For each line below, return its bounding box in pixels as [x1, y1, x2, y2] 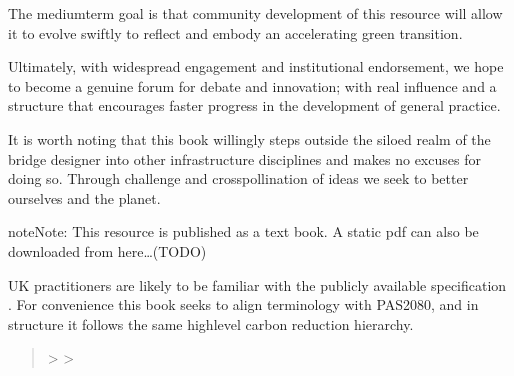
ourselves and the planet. [8, 187, 161, 208]
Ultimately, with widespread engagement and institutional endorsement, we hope [8, 56, 504, 77]
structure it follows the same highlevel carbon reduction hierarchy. [8, 313, 414, 334]
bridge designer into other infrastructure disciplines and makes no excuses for [8, 148, 481, 169]
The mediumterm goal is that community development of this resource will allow [8, 3, 503, 23]
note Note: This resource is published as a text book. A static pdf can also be [8, 221, 479, 242]
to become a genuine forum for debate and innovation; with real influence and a [8, 75, 497, 96]
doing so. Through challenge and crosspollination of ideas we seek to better [8, 168, 469, 189]
